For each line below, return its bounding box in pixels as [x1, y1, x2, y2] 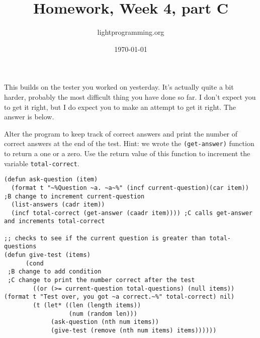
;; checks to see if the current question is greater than [4, 234, 206, 242]
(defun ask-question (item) [4, 176, 98, 183]
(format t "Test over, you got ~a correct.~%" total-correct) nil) [4, 293, 235, 301]
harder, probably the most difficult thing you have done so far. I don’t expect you [4, 91, 256, 102]
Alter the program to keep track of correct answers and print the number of [4, 128, 238, 139]
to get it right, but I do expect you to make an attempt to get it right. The [4, 101, 236, 112]
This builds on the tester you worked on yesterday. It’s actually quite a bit [4, 82, 234, 92]
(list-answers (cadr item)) [11, 201, 105, 209]
